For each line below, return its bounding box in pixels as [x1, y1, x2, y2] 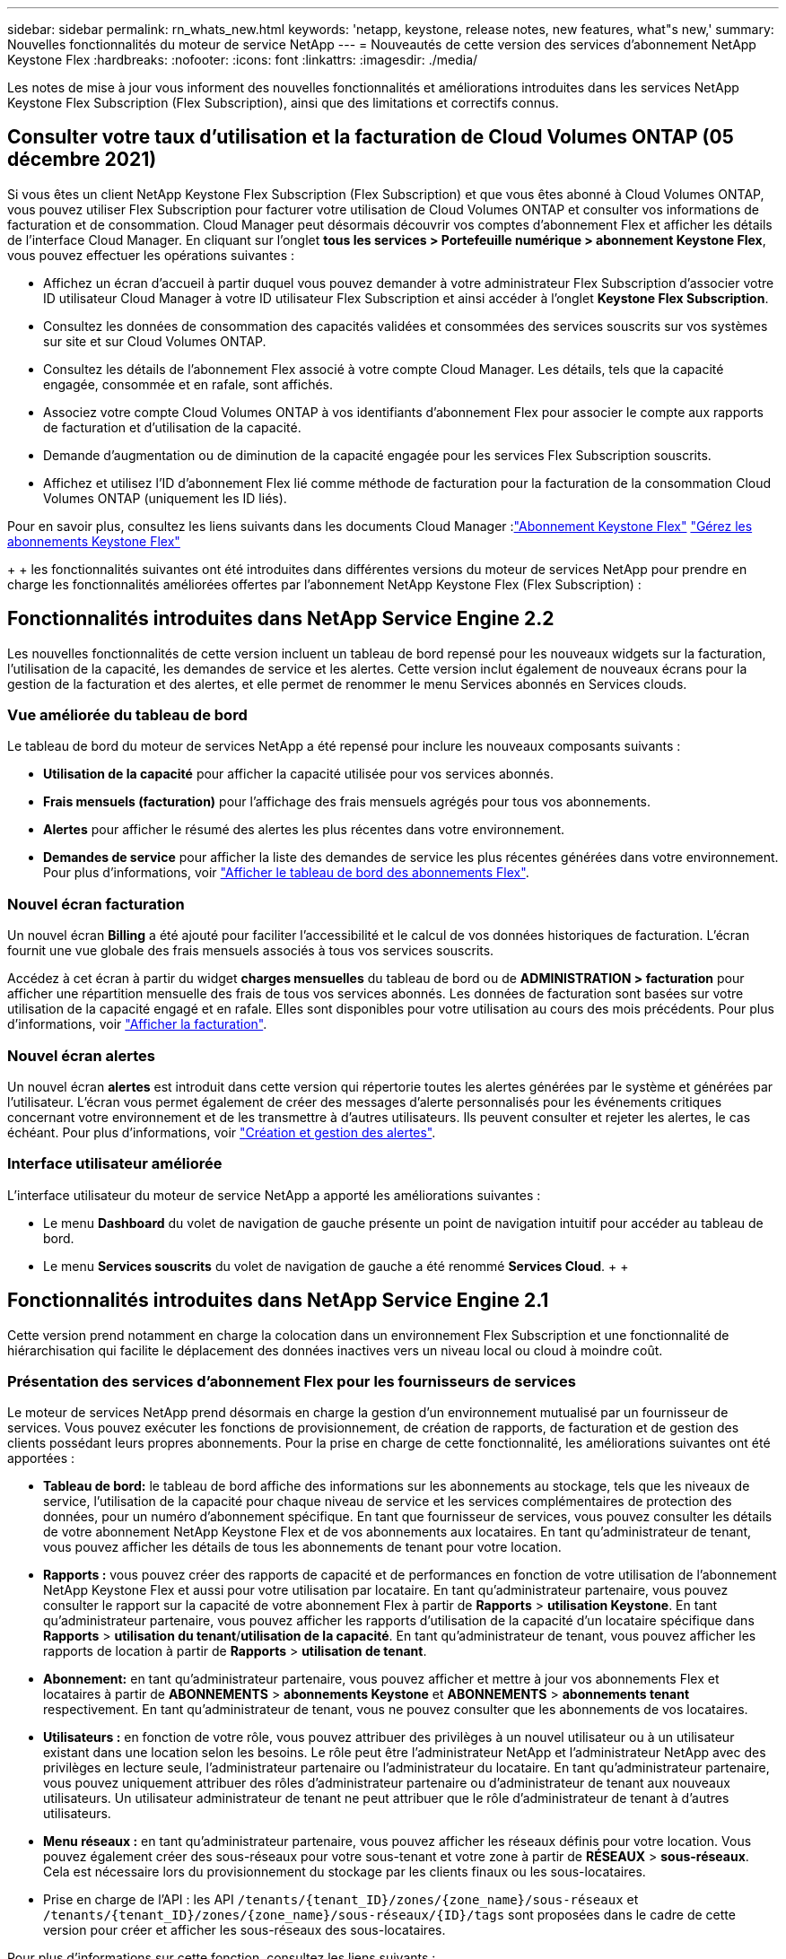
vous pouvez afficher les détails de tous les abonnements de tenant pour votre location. [43, 1539, 562, 1555]
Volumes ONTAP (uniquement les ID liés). [43, 490, 287, 506]
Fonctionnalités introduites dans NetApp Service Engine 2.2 [7, 607, 555, 631]
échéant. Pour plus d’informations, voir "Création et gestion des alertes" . [7, 1124, 436, 1140]
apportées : [7, 1450, 75, 1467]
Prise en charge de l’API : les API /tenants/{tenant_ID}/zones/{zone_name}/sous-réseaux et [43, 1892, 639, 1908]
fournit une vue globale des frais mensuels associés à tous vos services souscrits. [7, 943, 494, 959]
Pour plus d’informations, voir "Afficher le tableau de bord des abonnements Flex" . [43, 865, 529, 881]
